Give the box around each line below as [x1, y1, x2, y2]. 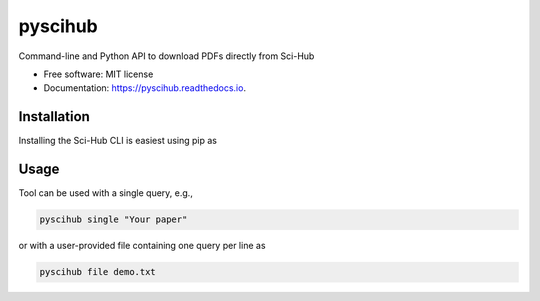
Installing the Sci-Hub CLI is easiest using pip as [18, 135, 218, 147]
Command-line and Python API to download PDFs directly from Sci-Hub [18, 50, 315, 62]
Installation [18, 108, 90, 125]
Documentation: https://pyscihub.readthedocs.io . [43, 82, 247, 94]
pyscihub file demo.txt [39, 266, 157, 278]
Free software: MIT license [43, 68, 154, 80]
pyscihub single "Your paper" [39, 214, 188, 225]
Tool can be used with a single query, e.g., [18, 187, 194, 199]
